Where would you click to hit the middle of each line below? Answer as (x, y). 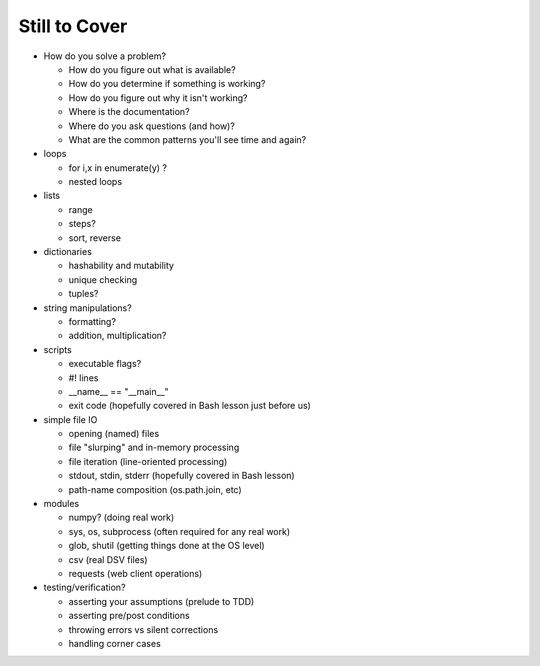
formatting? (92, 321)
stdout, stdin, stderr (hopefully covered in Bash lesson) (181, 476)
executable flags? (105, 364)
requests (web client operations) (135, 573)
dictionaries (67, 252)
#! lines (83, 377)
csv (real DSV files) (108, 559)
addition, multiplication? (117, 336)
